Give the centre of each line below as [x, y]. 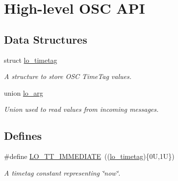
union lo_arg [24, 92]
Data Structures [46, 39]
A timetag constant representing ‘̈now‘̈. [62, 172]
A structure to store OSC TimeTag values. [68, 76]
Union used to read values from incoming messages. [81, 109]
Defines [23, 136]
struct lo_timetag [31, 60]
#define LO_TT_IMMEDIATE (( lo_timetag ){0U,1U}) [89, 156]
